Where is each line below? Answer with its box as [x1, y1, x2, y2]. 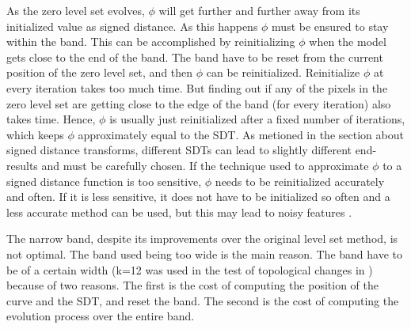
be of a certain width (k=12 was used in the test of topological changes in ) [6, 261, 373, 278]
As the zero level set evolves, [6, 2, 145, 18]
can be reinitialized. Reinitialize [206, 64, 360, 81]
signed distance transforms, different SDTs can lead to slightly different [6, 142, 352, 158]
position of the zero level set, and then [6, 64, 193, 81]
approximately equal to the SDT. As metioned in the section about [78, 126, 404, 142]
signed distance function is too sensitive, [6, 172, 202, 189]
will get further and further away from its [158, 2, 360, 18]
